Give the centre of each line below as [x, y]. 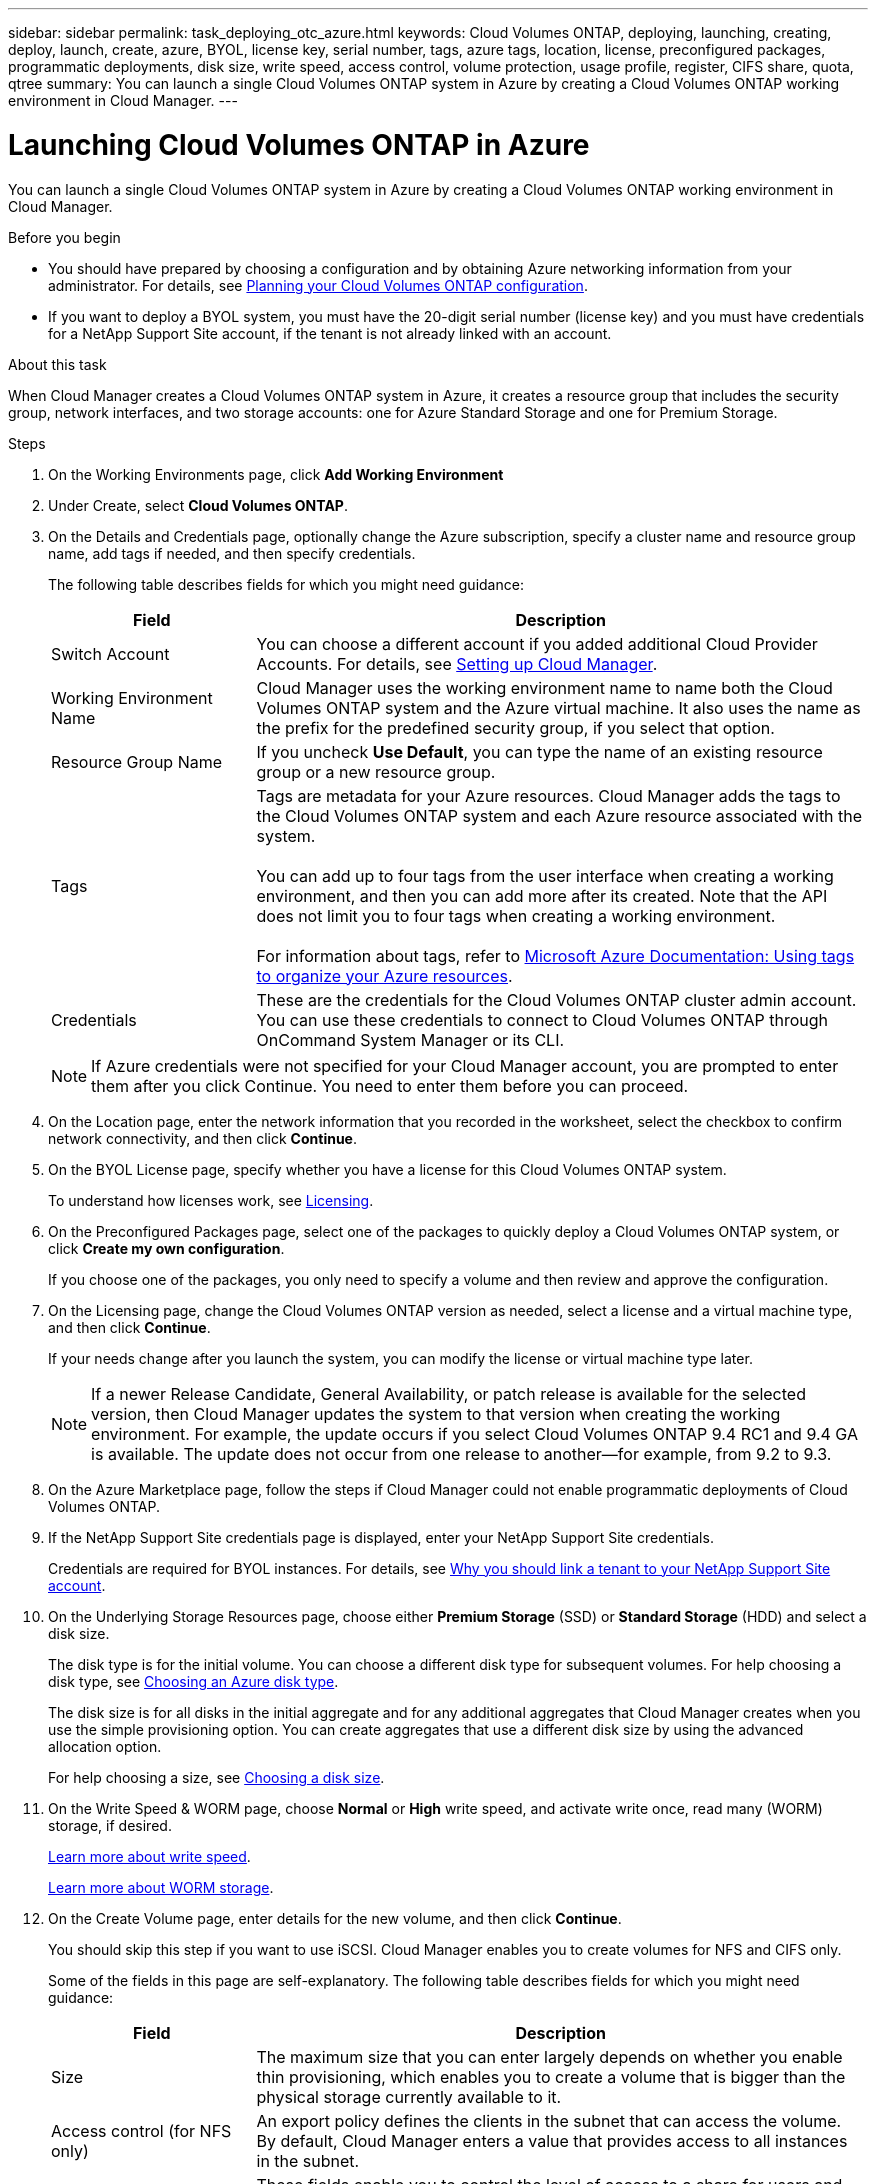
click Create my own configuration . [166, 1248]
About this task [57, 364]
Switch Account [110, 653]
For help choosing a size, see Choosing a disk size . [216, 1777]
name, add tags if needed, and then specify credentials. [232, 553]
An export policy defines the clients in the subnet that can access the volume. [549, 2120]
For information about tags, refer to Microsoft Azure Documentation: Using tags [555, 955]
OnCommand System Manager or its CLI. [410, 1039]
